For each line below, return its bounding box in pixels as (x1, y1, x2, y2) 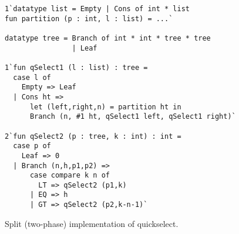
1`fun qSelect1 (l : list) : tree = (5, 63, 148, 72)
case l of (13, 73, 51, 82)
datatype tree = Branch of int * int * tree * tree (5, 34, 211, 42)
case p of (13, 142, 51, 151)
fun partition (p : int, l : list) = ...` (5, 14, 173, 23)
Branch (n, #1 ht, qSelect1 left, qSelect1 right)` (29, 112, 236, 121)
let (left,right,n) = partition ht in (29, 102, 181, 111)
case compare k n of (29, 171, 110, 180)
